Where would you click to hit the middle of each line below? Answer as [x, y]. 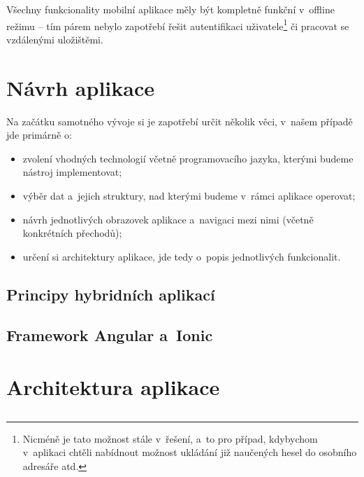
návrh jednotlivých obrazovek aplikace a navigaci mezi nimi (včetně [168, 219]
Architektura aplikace [113, 387]
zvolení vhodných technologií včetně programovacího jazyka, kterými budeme [188, 158]
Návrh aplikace [80, 87]
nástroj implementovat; [72, 172]
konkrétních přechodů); [72, 233]
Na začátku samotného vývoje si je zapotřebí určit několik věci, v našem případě [180, 121]
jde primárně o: [39, 135]
